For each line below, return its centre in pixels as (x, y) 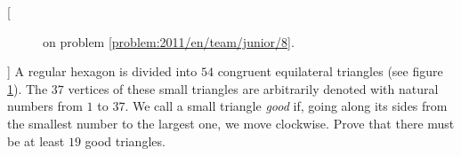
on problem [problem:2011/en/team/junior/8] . (169, 41)
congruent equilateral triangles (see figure (330, 71)
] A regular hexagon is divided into (102, 71)
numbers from (45, 106)
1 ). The (28, 88)
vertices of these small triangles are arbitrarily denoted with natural (253, 88)
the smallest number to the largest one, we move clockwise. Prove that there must (231, 123)
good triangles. (125, 140)
